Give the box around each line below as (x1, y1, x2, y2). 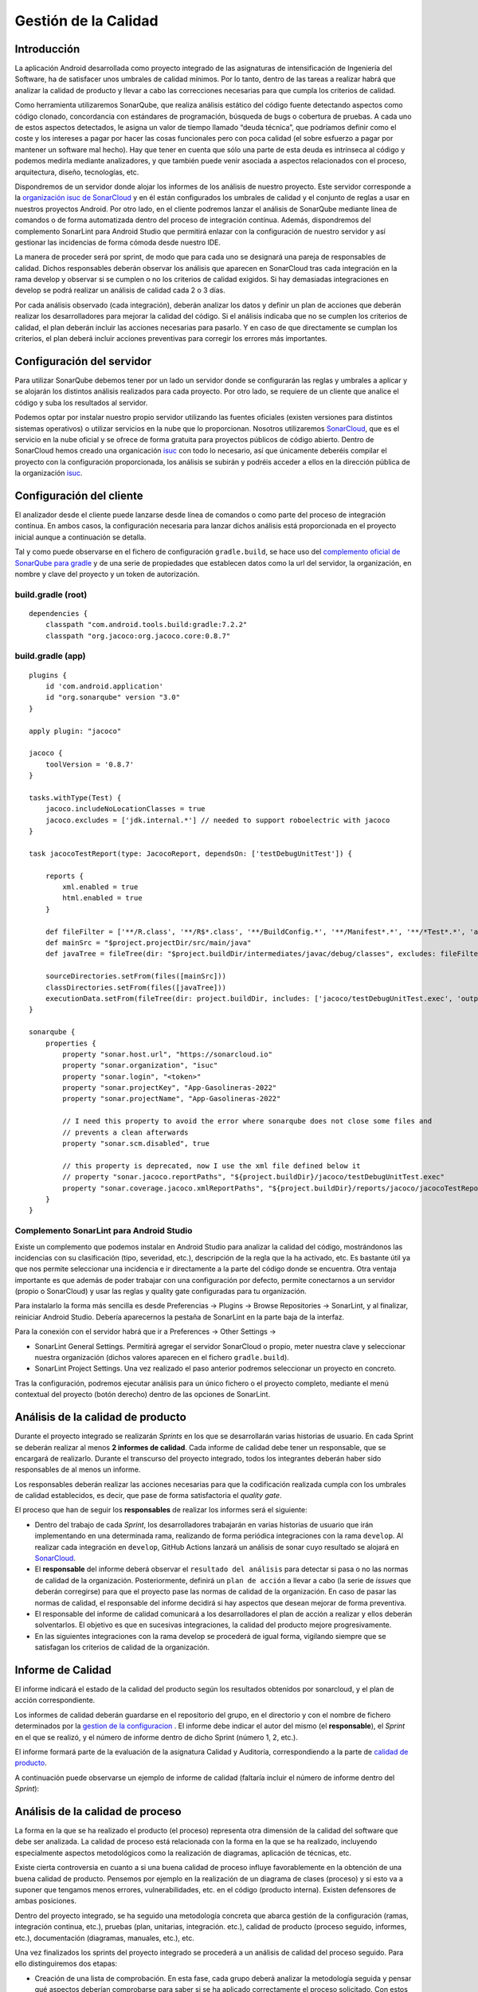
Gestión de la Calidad (14, 12, 159, 29)
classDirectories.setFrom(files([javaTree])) (45, 982, 227, 992)
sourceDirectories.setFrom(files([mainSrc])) (45, 972, 227, 981)
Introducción (14, 42, 80, 56)
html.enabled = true (62, 893, 143, 903)
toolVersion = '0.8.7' (45, 759, 135, 769)
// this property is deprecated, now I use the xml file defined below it (62, 1161, 361, 1170)
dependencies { (29, 609, 88, 618)
